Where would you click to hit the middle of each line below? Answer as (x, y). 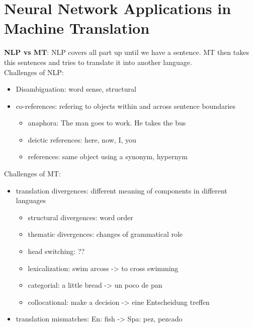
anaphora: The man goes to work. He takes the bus (107, 123)
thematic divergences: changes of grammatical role (105, 234)
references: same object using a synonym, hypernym (108, 156)
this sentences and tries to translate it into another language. (98, 62)
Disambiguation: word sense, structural (76, 89)
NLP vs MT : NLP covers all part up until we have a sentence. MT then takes (126, 52)
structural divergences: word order (80, 217)
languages (31, 200)
